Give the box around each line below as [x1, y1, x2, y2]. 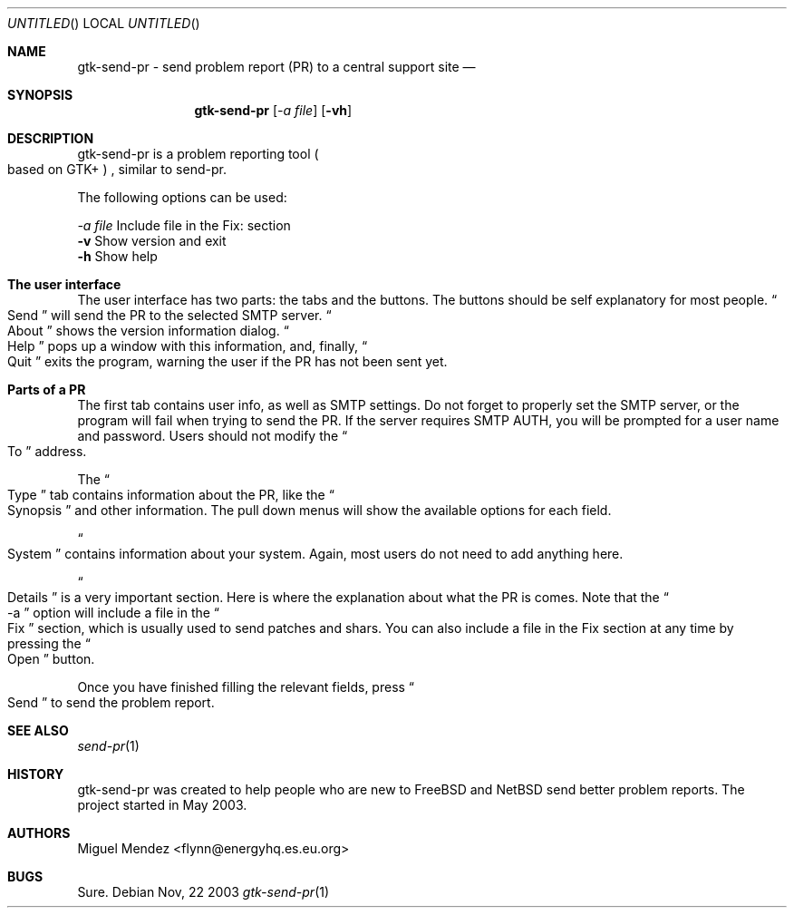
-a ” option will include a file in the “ [7, 605, 220, 620]
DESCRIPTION [7, 131, 94, 146]
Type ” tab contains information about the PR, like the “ [7, 487, 334, 502]
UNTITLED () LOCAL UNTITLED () [7, 15, 200, 31]
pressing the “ [7, 636, 91, 651]
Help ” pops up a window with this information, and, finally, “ [7, 338, 368, 354]
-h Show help [77, 248, 158, 264]
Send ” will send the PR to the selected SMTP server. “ [7, 307, 332, 323]
